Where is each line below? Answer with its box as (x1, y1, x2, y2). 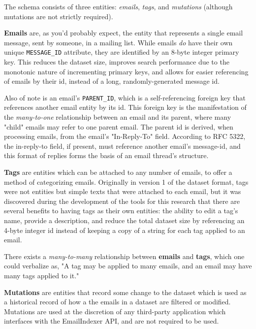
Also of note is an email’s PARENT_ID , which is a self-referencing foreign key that (4, 92, 246, 102)
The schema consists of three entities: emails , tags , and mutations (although (4, 1, 233, 11)
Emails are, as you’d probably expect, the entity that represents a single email (4, 28, 243, 38)
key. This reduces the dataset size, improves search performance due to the (4, 57, 229, 67)
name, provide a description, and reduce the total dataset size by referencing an (4, 215, 245, 225)
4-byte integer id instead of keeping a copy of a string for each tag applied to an (4, 225, 245, 235)
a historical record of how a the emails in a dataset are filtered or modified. (4, 296, 231, 307)
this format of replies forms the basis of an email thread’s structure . (4, 150, 209, 161)
